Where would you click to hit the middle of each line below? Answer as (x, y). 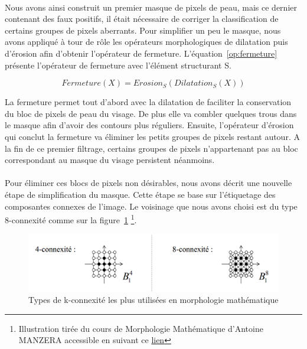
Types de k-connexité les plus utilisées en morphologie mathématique (153, 300)
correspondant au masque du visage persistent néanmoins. (110, 160)
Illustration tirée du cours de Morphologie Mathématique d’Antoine (141, 328)
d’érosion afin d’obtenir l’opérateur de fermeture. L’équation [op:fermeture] (141, 53)
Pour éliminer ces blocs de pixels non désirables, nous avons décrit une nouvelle (148, 183)
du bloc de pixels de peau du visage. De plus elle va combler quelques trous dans (151, 113)
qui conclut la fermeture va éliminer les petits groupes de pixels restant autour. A (152, 136)
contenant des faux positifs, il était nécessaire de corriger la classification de (142, 19)
